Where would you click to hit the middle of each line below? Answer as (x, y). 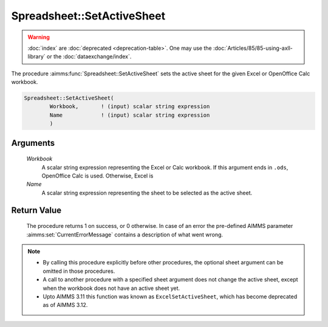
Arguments (33, 143)
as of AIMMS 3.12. (65, 305)
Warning (39, 37)
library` (36, 57)
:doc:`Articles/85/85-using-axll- (253, 48)
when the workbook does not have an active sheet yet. (111, 288)
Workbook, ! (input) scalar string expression (130, 107)
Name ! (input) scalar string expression (130, 115)
